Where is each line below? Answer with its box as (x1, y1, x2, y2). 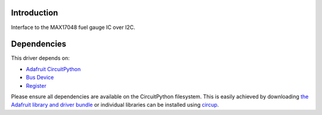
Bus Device (26, 74, 54, 81)
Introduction (11, 8, 58, 18)
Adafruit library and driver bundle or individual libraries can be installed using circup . (11, 101, 219, 108)
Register (26, 82, 47, 89)
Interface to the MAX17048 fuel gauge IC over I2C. (11, 24, 135, 31)
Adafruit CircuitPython (26, 65, 81, 72)
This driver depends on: (11, 55, 70, 62)
